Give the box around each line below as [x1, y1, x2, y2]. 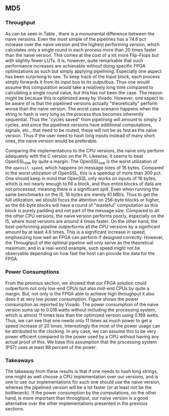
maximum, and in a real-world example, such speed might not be [5, 245, 140, 251]
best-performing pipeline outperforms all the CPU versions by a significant [5, 224, 160, 230]
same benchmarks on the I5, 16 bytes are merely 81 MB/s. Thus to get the [5, 192, 158, 198]
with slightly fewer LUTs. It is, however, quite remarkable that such [5, 57, 143, 64]
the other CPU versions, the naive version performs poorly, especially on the [5, 213, 164, 219]
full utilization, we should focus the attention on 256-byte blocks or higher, [5, 197, 160, 203]
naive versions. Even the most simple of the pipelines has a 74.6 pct [5, 36, 146, 42]
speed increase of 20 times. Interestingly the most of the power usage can [5, 323, 160, 329]
